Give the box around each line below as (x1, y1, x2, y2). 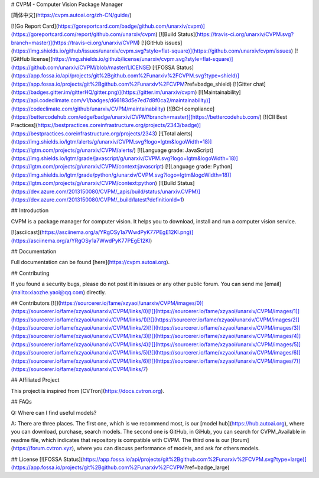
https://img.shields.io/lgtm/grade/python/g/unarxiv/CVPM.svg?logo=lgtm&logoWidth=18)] (12, 171, 232, 178)
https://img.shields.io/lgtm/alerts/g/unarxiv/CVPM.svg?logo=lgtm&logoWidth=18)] (12, 138, 212, 145)
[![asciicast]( (11, 229, 42, 236)
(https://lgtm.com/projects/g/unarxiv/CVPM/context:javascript (11, 163, 162, 170)
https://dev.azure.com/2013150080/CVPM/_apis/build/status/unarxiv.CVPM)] (12, 188, 200, 195)
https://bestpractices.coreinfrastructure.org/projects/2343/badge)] (37, 122, 201, 129)
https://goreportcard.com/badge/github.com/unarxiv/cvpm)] (57, 22, 205, 30)
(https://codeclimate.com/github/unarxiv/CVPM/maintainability (11, 105, 164, 112)
